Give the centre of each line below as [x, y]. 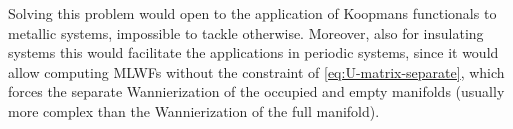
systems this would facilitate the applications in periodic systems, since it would [253, 52]
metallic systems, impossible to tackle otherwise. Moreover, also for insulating [246, 32]
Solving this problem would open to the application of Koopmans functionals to [252, 13]
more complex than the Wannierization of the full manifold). [194, 110]
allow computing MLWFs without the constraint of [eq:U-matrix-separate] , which [256, 71]
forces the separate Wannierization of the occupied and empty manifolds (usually [256, 91]
